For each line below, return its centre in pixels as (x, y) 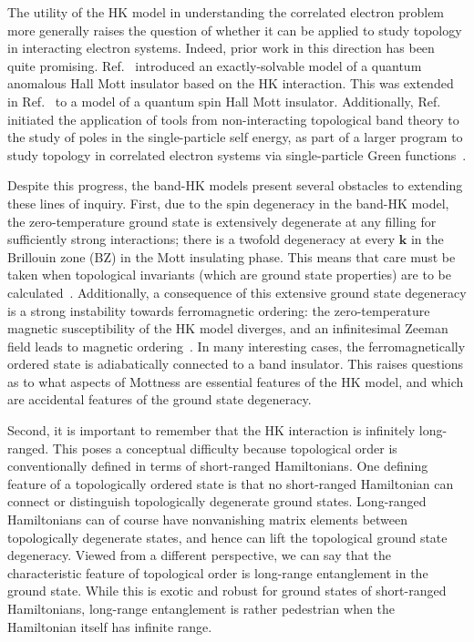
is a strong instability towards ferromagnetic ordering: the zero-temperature (219, 310)
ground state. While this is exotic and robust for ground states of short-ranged (227, 591)
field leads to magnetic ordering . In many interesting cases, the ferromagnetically (237, 346)
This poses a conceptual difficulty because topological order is (225, 448)
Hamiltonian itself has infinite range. (110, 626)
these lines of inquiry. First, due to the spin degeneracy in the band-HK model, (228, 203)
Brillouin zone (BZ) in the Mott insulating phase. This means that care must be (232, 256)
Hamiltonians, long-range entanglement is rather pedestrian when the (201, 608)
